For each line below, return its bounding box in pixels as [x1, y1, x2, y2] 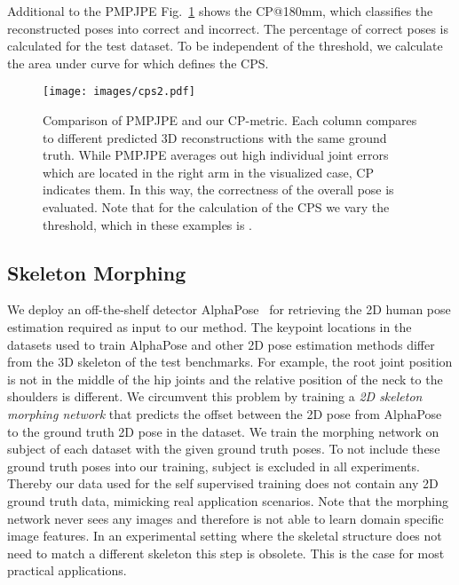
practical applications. [7, 561, 127, 580]
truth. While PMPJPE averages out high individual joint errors [43, 146, 389, 164]
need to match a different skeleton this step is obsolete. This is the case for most [7, 543, 445, 562]
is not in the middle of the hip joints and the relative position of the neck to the [7, 369, 443, 388]
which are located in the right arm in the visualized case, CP [43, 162, 375, 181]
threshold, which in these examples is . [43, 215, 252, 233]
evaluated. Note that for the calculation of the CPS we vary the [43, 198, 390, 216]
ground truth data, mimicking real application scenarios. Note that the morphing [7, 491, 449, 510]
